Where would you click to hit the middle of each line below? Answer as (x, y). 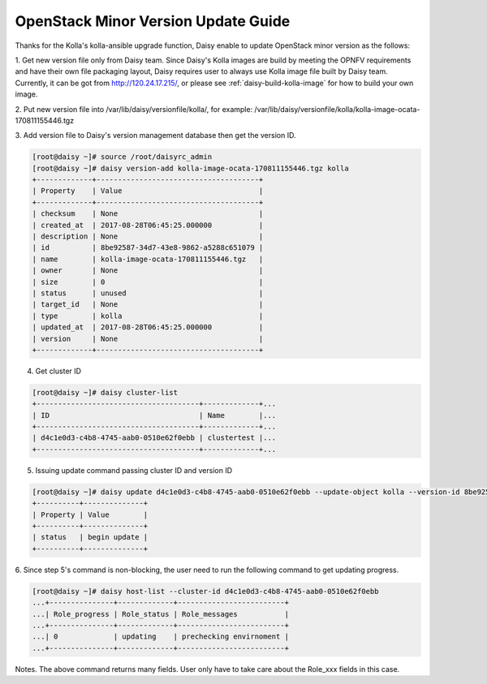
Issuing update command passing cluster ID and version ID (134, 470)
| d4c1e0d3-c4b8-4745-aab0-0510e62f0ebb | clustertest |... (154, 438)
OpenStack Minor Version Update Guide (153, 21)
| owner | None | (148, 271)
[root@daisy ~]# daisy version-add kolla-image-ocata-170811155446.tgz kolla (190, 168)
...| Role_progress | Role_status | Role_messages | (161, 614)
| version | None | (148, 338)
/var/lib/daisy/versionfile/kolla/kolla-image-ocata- (337, 109)
